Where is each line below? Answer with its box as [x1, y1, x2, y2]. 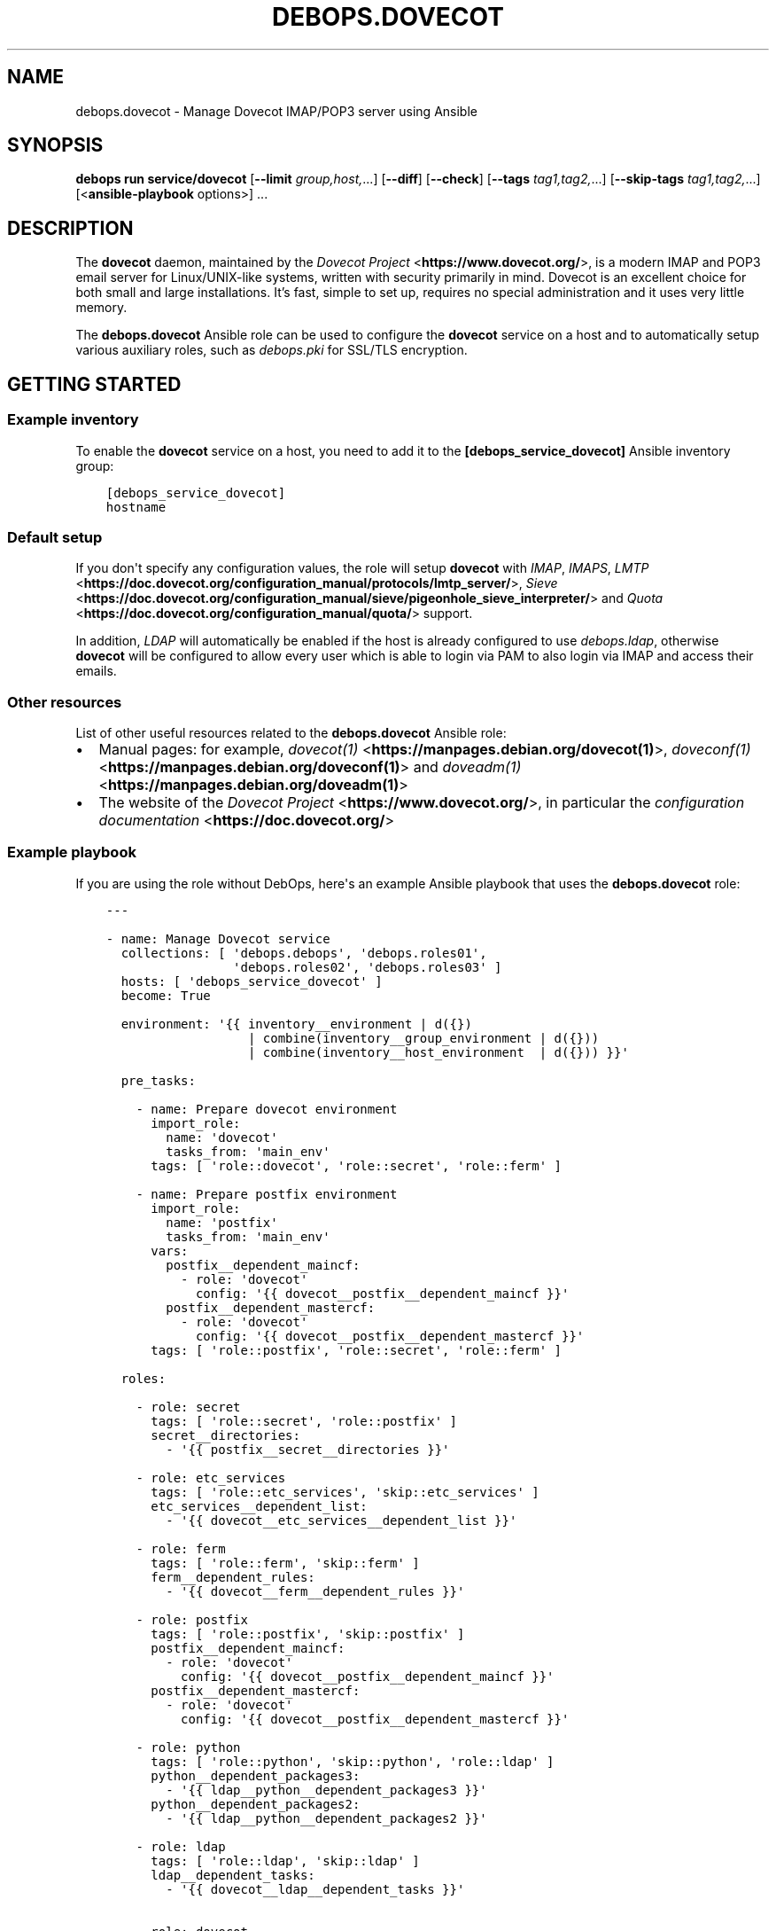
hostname [105, 499, 167, 514]
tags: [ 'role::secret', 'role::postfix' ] [151, 1413, 457, 1428]
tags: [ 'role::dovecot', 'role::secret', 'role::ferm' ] [151, 1158, 562, 1173]
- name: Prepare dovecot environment [136, 1101, 398, 1116]
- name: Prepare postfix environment [136, 1186, 398, 1201]
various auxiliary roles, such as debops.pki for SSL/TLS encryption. [75, 342, 468, 358]
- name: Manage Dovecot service [105, 931, 330, 946]
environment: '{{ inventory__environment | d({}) [120, 1016, 472, 1031]
